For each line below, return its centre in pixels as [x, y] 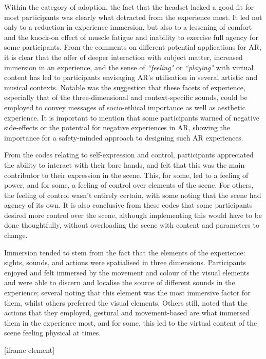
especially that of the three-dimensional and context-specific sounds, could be [126, 97]
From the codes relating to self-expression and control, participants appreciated [129, 155]
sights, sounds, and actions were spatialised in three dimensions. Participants [125, 262]
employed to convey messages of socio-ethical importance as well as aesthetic [125, 107]
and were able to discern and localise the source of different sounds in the [120, 282]
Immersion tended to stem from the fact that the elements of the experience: [125, 252]
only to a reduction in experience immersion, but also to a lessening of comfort [128, 27]
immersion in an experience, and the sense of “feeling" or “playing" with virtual [129, 67]
